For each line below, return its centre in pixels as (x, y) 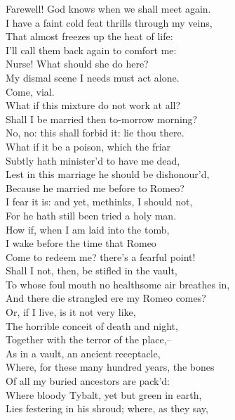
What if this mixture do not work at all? (93, 105)
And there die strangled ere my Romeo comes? (106, 298)
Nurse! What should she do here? (77, 64)
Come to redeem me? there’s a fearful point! (101, 256)
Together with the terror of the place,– (89, 339)
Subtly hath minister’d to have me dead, (93, 160)
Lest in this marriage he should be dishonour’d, (108, 174)
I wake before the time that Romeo (81, 243)
